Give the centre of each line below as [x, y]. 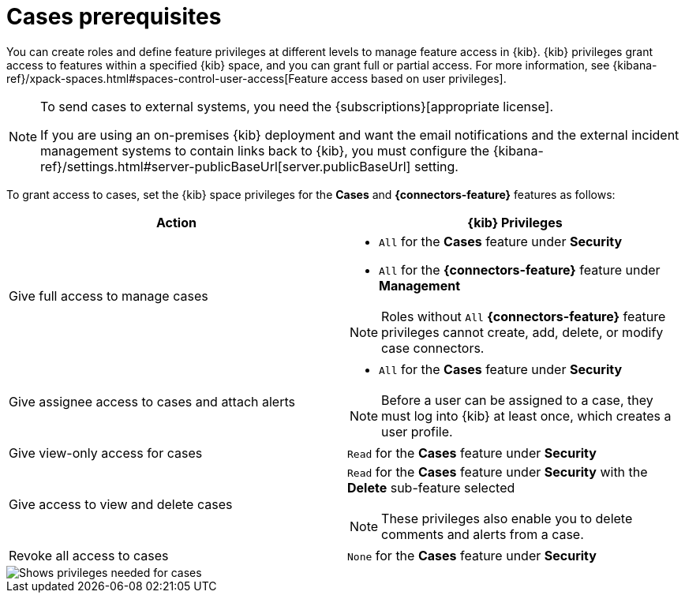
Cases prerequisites [114, 17]
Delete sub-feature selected [431, 487]
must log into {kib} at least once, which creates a [526, 416]
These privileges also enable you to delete [507, 518]
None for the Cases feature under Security [472, 555]
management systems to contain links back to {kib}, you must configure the [265, 150]
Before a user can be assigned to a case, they [517, 400]
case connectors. [433, 348]
